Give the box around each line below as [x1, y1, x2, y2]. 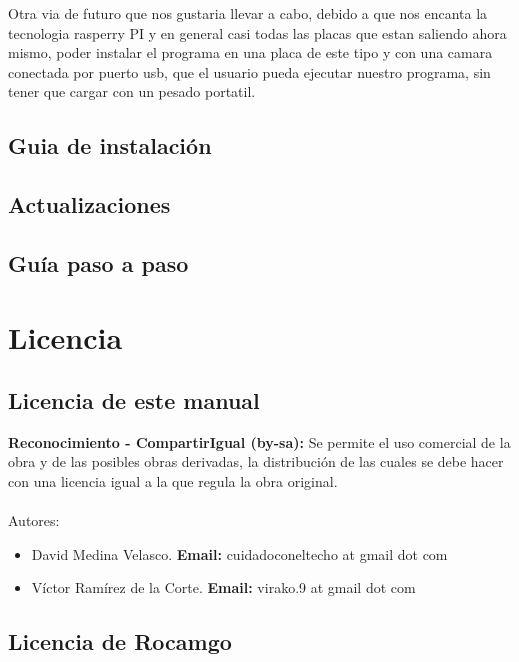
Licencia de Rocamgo [8, 626, 232, 657]
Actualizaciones [8, 189, 171, 220]
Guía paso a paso [8, 247, 189, 278]
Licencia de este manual [8, 385, 260, 416]
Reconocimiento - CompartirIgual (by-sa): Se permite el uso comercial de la [8, 431, 511, 452]
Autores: [8, 510, 60, 531]
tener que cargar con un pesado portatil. [8, 81, 256, 102]
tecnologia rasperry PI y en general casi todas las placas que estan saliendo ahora [8, 22, 507, 43]
